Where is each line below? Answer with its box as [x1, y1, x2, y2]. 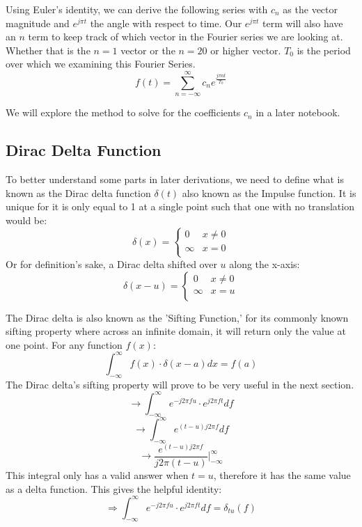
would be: [6, 212, 47, 227]
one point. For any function [6, 337, 123, 352]
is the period [297, 42, 351, 57]
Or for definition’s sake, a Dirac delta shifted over [6, 256, 217, 271]
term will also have [262, 15, 343, 30]
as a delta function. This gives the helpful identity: [6, 481, 222, 496]
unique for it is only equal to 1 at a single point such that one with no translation [6, 199, 354, 214]
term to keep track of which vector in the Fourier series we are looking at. [28, 29, 343, 44]
